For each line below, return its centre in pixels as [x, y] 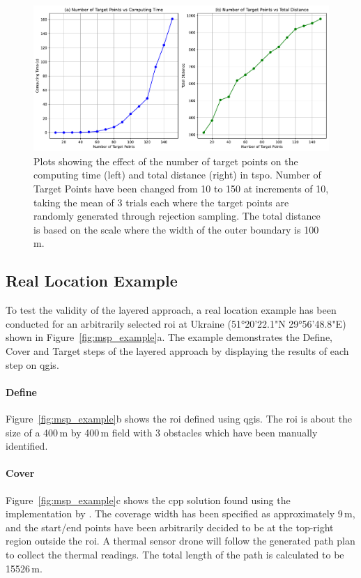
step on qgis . [32, 364]
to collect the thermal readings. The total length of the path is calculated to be [175, 554]
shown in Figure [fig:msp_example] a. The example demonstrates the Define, [169, 337]
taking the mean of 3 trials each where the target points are [161, 202]
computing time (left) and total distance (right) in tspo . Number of [177, 175]
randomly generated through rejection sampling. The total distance [177, 216]
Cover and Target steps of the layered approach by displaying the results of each [177, 351]
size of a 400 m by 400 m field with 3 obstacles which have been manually [162, 432]
